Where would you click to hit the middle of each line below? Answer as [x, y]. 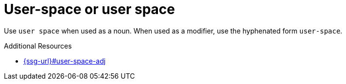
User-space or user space [90, 9]
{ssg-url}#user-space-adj [65, 61]
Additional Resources [38, 46]
